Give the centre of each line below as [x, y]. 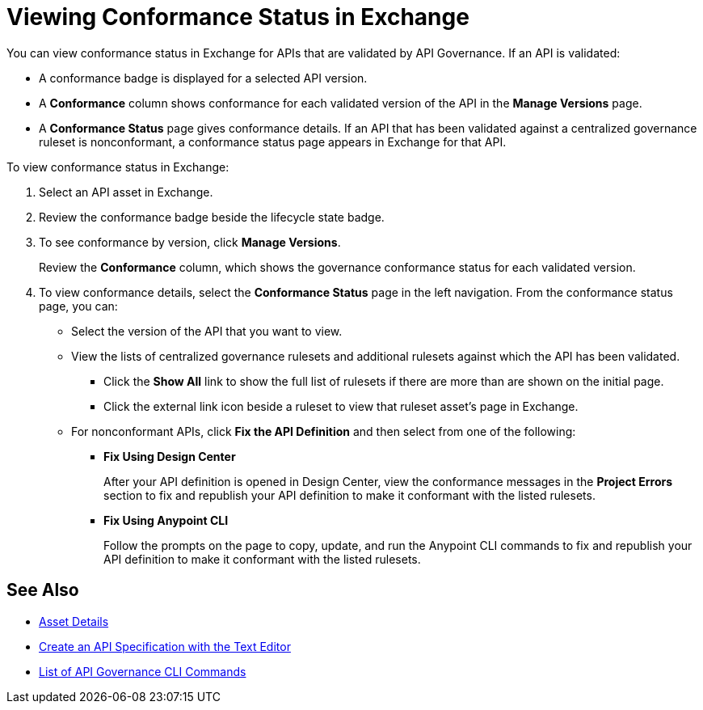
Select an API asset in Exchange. [126, 192]
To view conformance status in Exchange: [118, 167]
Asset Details [74, 621]
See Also [43, 590]
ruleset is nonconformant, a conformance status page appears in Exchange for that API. [273, 142]
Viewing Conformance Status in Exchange [238, 17]
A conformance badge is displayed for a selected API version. [203, 78]
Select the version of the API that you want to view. [207, 331]
